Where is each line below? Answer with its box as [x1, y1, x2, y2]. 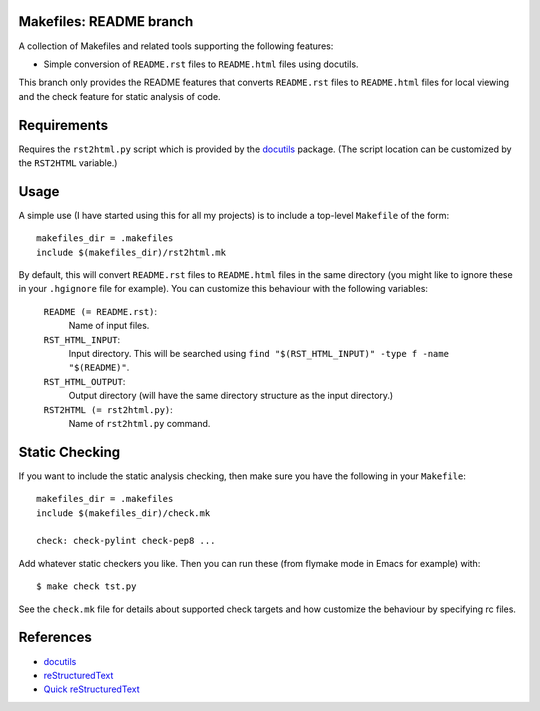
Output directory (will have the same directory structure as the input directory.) [68, 390, 394, 402]
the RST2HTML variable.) [18, 156, 118, 169]
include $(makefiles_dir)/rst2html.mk [36, 246, 227, 258]
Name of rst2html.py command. [68, 417, 211, 429]
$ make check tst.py [36, 581, 137, 592]
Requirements [18, 116, 109, 134]
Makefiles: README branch [18, 13, 194, 30]
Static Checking [18, 443, 121, 460]
